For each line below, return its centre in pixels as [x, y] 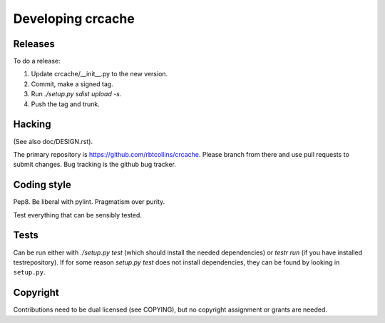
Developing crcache [74, 19]
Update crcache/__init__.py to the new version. [99, 74]
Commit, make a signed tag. [72, 84]
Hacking [32, 124]
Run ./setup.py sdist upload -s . [76, 94]
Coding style [42, 185]
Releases [34, 44]
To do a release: [37, 61]
